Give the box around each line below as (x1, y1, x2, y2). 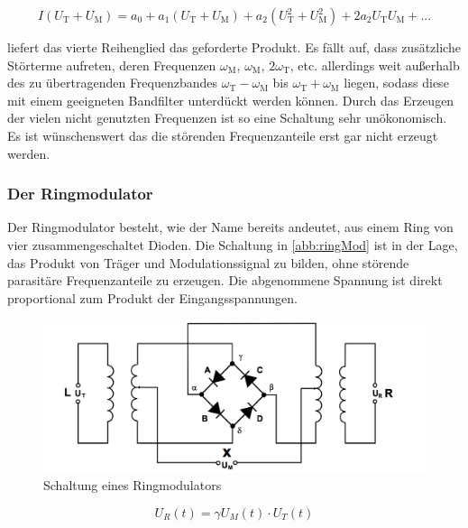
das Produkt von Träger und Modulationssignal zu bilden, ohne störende (7, 253, 409, 272)
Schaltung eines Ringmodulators (43, 476, 222, 495)
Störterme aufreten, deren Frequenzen (7, 55, 216, 74)
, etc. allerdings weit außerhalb (289, 55, 460, 74)
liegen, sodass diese (344, 73, 449, 92)
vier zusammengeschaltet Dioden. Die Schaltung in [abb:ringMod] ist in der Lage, (7, 235, 458, 254)
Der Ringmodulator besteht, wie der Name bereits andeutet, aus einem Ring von (7, 218, 454, 236)
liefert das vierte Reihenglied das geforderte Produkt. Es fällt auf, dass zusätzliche (7, 38, 461, 56)
